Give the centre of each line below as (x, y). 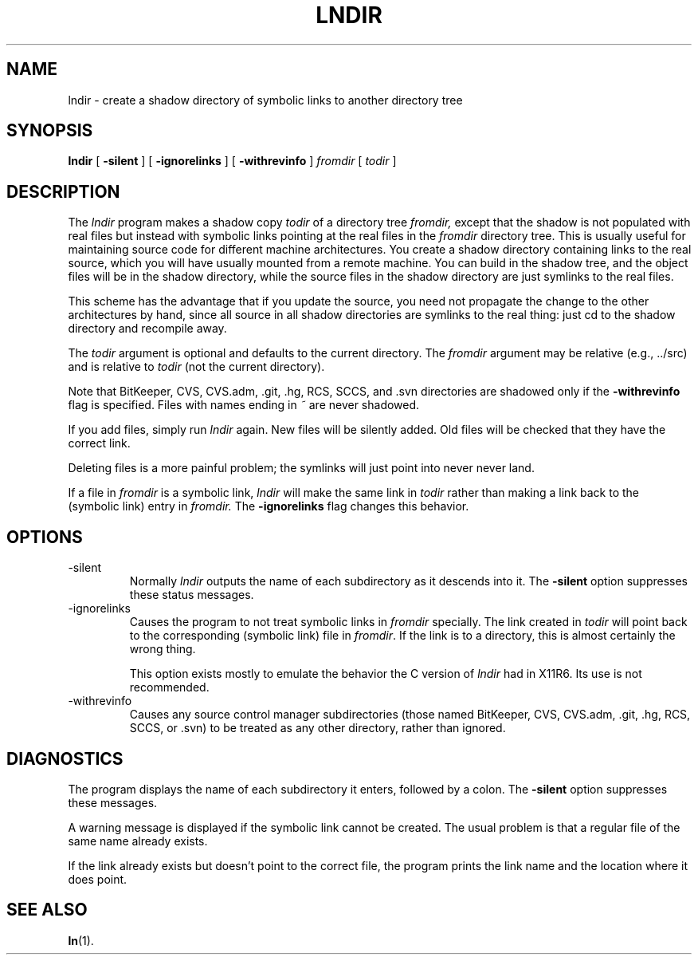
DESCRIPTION (63, 191)
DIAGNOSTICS (65, 758)
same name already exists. (138, 841)
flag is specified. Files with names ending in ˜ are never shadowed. (244, 405)
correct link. (99, 443)
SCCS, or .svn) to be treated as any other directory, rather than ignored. (318, 728)
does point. (98, 879)
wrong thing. (163, 649)
